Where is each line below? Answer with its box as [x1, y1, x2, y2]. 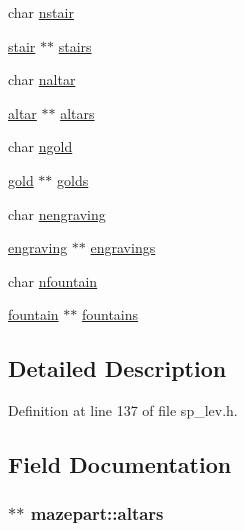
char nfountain [8, 270, 98, 291]
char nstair [8, 2, 74, 22]
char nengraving [8, 203, 106, 224]
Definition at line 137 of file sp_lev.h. [8, 400, 238, 421]
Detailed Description [8, 353, 227, 384]
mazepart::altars [30, 501, 164, 526]
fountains [81, 304, 139, 325]
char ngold [8, 136, 73, 157]
